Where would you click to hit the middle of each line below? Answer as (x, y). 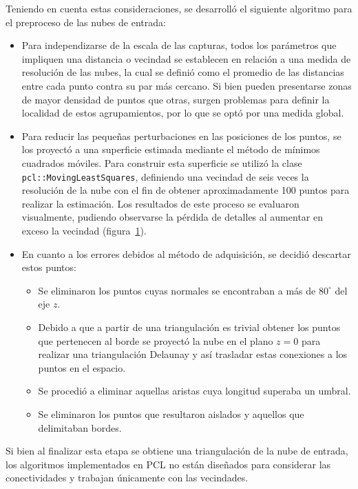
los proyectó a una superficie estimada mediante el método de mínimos (171, 149)
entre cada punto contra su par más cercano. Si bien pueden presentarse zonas (187, 85)
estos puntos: (49, 267)
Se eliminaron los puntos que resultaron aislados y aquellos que (171, 413)
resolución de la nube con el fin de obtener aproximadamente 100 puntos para (186, 190)
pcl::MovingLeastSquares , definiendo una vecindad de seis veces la (165, 176)
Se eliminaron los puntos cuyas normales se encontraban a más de (177, 290)
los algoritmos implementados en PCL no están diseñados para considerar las (168, 464)
